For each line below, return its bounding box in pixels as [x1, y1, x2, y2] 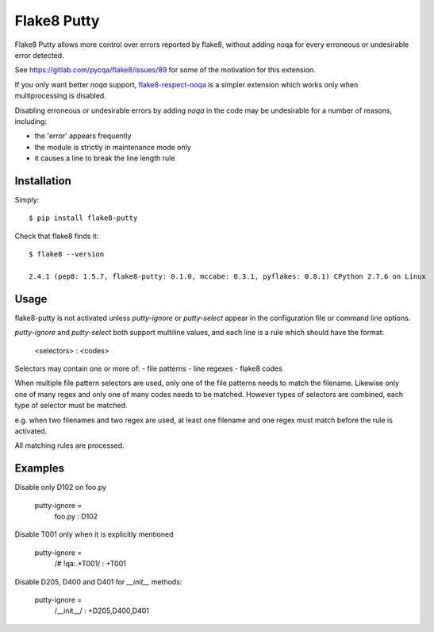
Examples [14, 461, 65, 476]
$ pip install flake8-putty [29, 214, 138, 222]
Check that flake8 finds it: [14, 231, 99, 241]
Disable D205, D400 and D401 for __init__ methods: [14, 576, 182, 587]
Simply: [14, 195, 40, 204]
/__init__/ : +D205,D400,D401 [54, 606, 150, 615]
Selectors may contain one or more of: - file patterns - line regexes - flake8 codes [14, 364, 283, 373]
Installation [14, 174, 71, 187]
